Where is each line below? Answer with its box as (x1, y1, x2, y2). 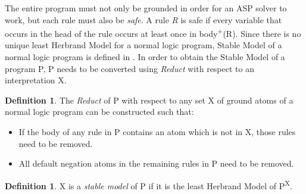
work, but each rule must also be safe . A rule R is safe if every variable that (5, 13, 282, 26)
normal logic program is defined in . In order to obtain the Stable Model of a (5, 51, 285, 63)
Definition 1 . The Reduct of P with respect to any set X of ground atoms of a (5, 93, 293, 106)
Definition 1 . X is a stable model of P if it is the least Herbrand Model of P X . (5, 177, 292, 192)
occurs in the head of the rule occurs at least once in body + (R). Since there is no (5, 26, 301, 39)
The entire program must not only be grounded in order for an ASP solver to (5, 2, 287, 14)
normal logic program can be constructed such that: (5, 105, 194, 118)
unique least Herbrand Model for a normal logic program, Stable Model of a (5, 39, 282, 51)
